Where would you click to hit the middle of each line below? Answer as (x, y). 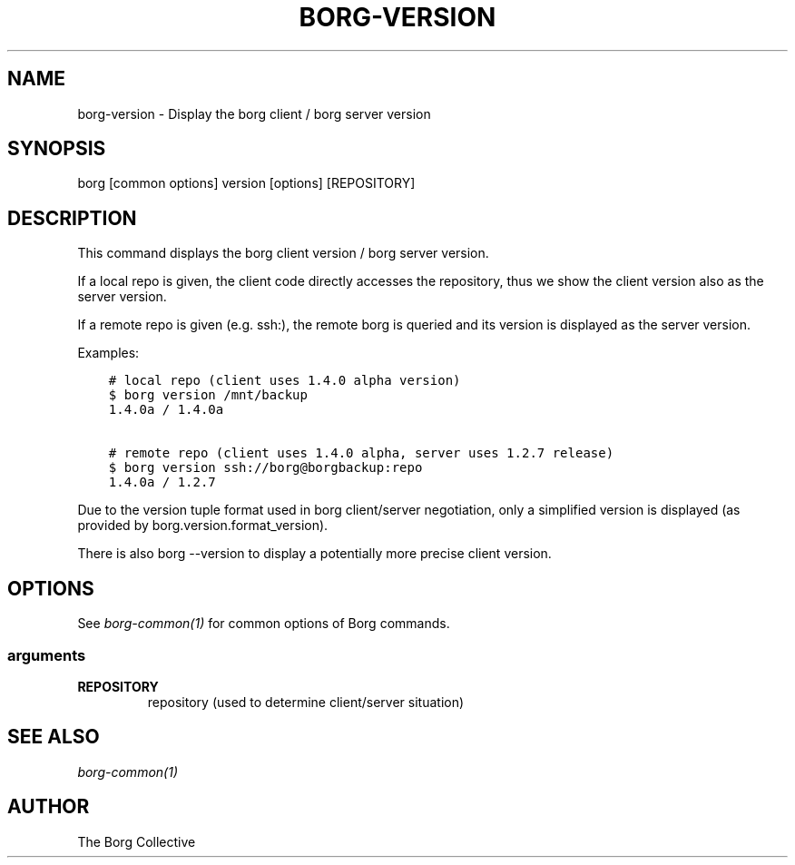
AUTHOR (49, 807)
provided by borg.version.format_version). (203, 526)
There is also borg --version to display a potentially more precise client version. (314, 554)
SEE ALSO (54, 737)
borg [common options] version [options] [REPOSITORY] (246, 183)
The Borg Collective (137, 841)
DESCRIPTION (72, 218)
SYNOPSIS (57, 149)
